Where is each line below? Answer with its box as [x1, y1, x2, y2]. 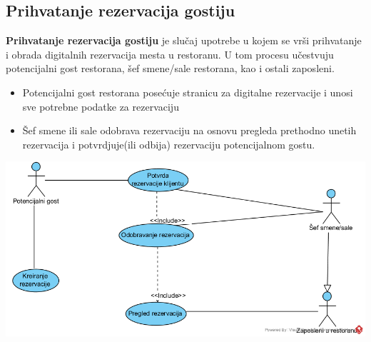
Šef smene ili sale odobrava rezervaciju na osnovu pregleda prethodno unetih [22, 123, 357, 138]
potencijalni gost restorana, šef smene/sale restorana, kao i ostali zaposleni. [6, 61, 335, 76]
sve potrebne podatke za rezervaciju [22, 99, 179, 114]
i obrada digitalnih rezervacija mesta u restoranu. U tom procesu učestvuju [6, 46, 334, 61]
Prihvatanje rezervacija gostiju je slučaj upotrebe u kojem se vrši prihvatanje [6, 33, 362, 48]
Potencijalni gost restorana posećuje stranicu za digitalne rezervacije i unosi [22, 84, 353, 99]
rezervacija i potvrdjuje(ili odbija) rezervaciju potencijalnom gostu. [22, 136, 315, 151]
